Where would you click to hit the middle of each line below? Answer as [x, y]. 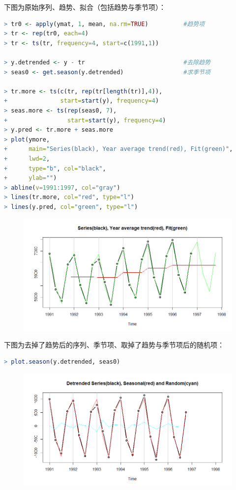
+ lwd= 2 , [27, 159]
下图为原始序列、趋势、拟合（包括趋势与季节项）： [85, 7]
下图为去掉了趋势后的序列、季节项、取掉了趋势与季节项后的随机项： [114, 345]
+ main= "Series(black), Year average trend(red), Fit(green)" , [118, 149]
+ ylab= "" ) [30, 178]
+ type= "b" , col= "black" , [55, 168]
